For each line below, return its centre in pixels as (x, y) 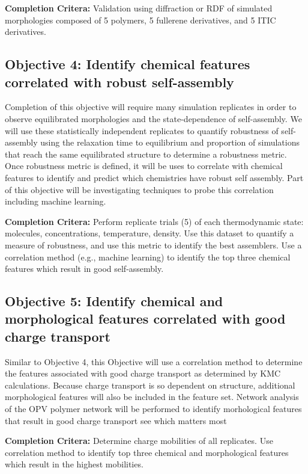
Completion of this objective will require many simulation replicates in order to (151, 107)
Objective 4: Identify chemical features (128, 64)
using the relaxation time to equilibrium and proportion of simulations (170, 142)
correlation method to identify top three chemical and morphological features (147, 452)
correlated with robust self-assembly (119, 82)
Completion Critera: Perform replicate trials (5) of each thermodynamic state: (154, 221)
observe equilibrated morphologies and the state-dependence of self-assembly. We (153, 118)
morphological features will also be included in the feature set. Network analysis (152, 397)
